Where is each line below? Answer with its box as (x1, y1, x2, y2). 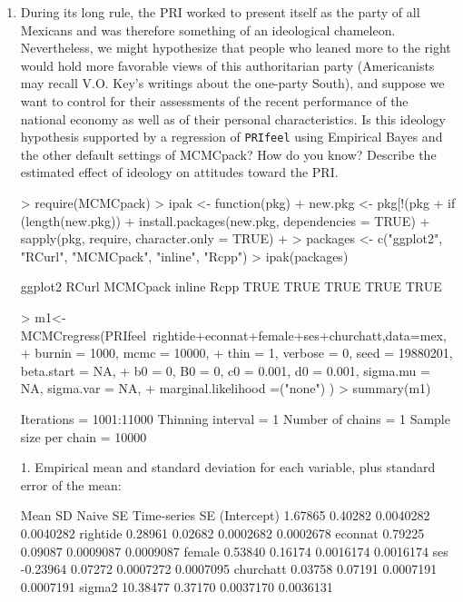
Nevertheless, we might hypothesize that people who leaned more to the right (20, 38, 451, 57)
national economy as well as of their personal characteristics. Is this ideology (20, 109, 446, 128)
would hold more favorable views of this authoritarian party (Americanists (20, 55, 435, 74)
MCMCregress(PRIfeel (20, 325, 147, 344)
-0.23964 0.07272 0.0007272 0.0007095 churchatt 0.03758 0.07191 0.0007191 (20, 559, 438, 578)
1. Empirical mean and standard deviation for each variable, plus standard (20, 458, 436, 477)
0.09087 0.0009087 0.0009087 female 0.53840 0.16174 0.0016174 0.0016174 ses (20, 541, 448, 560)
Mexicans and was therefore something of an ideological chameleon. (20, 20, 396, 39)
